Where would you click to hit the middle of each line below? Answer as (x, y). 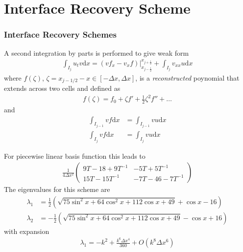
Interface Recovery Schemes (60, 34)
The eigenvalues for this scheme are (57, 189)
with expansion (27, 231)
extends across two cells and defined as (62, 88)
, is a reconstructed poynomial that (187, 77)
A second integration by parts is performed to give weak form (97, 52)
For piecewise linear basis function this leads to (75, 156)
